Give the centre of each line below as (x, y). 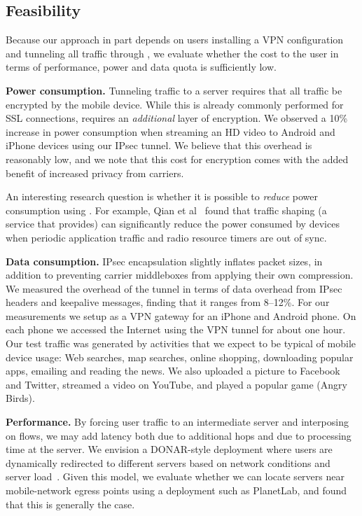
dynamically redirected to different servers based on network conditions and (168, 462)
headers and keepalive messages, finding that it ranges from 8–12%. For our (168, 302)
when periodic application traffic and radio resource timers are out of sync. (166, 237)
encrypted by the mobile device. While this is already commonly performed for (175, 104)
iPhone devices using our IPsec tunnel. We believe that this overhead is (159, 145)
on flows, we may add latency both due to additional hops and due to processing (179, 435)
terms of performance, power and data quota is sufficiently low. (141, 67)
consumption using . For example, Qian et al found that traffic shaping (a (166, 210)
